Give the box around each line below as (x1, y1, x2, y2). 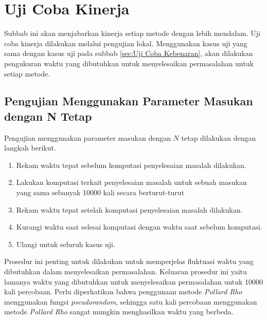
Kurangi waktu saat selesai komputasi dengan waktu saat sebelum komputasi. (16, 221, 262, 232)
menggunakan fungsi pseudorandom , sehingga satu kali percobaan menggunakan (4, 296, 257, 307)
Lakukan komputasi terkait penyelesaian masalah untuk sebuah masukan (16, 177, 247, 187)
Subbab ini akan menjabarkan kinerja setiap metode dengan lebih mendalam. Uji (4, 28, 261, 39)
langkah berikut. (4, 142, 56, 153)
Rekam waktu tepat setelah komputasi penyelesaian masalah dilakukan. (16, 204, 243, 215)
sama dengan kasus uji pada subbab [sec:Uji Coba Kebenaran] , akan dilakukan (4, 48, 253, 59)
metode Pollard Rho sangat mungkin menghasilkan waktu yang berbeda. (4, 306, 234, 317)
